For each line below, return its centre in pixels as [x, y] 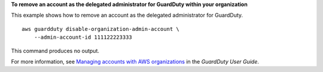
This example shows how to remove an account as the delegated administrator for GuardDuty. [127, 15]
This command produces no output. [55, 51]
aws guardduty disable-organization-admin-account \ [100, 29]
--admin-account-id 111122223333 [83, 37]
